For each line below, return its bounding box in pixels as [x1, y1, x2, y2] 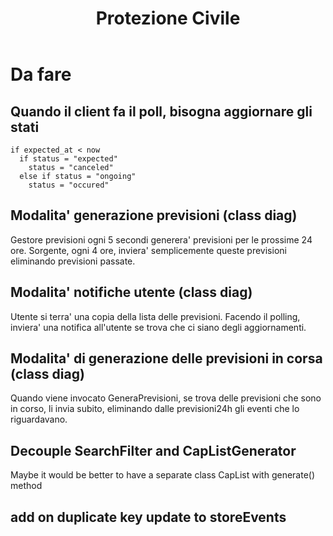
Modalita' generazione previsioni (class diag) [10, 207, 298, 224]
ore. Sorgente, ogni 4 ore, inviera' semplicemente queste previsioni [10, 244, 287, 256]
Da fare [10, 63, 72, 86]
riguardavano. [10, 413, 68, 426]
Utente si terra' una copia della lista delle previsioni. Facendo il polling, [10, 310, 301, 322]
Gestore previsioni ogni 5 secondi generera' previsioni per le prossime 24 [10, 233, 313, 246]
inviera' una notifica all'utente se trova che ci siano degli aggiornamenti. [10, 321, 307, 333]
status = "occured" [28, 180, 110, 190]
